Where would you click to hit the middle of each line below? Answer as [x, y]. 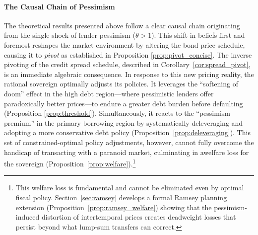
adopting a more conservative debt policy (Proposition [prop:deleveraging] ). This [127, 132]
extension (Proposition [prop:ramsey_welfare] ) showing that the [114, 207]
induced [28, 217]
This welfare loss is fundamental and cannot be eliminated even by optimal [130, 188]
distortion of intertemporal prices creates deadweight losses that [139, 217]
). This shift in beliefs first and [198, 35]
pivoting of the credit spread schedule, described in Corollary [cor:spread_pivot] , [127, 64]
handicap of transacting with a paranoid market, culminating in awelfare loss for [127, 152]
